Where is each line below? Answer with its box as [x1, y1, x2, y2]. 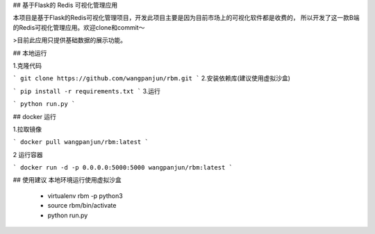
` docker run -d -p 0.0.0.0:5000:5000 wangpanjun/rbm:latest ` [12, 163, 233, 172]
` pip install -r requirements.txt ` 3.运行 [12, 87, 161, 95]
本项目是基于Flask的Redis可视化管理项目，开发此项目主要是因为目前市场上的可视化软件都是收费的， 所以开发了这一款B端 [12, 14, 360, 22]
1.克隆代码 [12, 61, 42, 69]
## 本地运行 [12, 48, 47, 57]
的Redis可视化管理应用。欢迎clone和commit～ [12, 23, 145, 31]
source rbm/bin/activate [47, 201, 117, 210]
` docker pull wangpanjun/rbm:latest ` [12, 138, 149, 146]
